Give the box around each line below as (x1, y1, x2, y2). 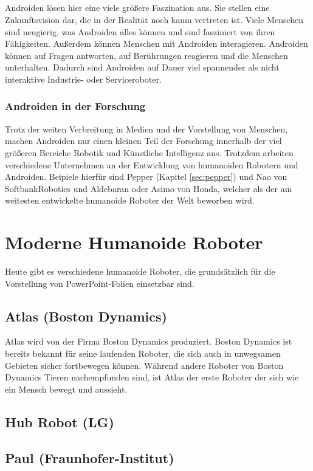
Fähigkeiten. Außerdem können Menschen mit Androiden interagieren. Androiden (5, 37, 308, 50)
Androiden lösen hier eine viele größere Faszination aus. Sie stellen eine (5, 1, 270, 14)
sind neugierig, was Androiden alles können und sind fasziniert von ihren (5, 25, 275, 38)
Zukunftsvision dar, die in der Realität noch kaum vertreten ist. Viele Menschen (5, 13, 304, 26)
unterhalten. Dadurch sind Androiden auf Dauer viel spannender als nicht (5, 61, 280, 74)
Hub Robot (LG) (5, 412, 114, 431)
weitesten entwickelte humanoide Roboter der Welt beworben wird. (5, 194, 255, 207)
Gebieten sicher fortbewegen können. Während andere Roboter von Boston (5, 359, 284, 371)
